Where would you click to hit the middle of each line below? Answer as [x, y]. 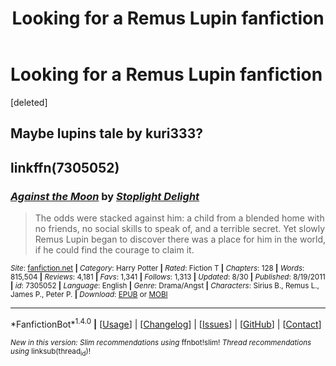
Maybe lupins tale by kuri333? [106, 133]
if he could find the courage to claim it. [114, 250]
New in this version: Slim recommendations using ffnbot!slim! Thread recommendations [161, 342]
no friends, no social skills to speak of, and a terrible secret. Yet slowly [180, 229]
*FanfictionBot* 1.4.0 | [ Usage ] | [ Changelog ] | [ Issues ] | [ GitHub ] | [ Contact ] [166, 323]
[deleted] [29, 102]
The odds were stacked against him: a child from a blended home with [179, 218]
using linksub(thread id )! [50, 351]
